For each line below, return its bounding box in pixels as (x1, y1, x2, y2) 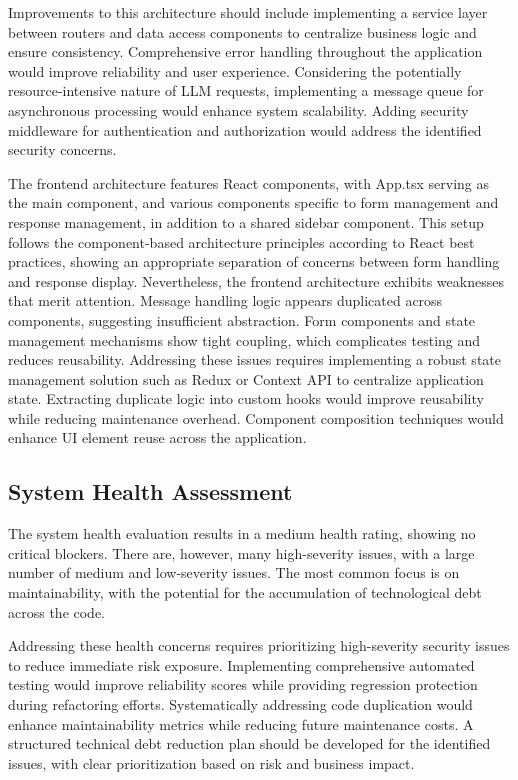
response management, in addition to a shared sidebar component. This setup (8, 211, 484, 232)
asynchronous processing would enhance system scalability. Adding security (8, 99, 469, 120)
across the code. (8, 601, 106, 622)
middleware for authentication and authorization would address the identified (8, 119, 482, 140)
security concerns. (8, 139, 117, 160)
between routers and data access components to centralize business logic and (8, 21, 477, 42)
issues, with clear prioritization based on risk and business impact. (8, 752, 415, 773)
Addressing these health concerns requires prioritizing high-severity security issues (8, 635, 510, 656)
